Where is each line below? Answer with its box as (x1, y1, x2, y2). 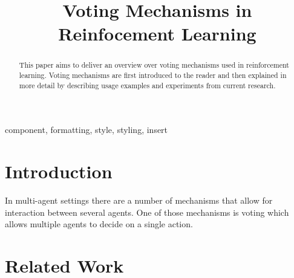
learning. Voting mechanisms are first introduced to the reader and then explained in (19, 70, 287, 80)
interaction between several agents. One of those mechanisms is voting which (5, 205, 289, 218)
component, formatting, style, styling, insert (5, 123, 168, 136)
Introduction (5, 159, 113, 184)
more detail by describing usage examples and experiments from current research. (19, 80, 276, 90)
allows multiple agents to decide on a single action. (5, 218, 193, 230)
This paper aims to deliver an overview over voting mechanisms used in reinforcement (19, 60, 289, 70)
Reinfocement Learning (58, 21, 256, 46)
